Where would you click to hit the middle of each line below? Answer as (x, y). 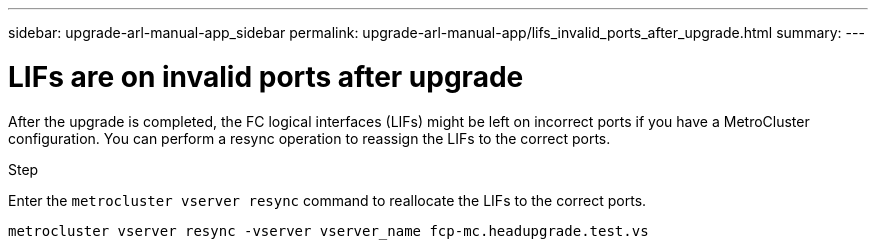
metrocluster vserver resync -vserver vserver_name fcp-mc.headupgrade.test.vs (328, 230)
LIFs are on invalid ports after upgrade (266, 76)
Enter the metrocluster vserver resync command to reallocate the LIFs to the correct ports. (327, 200)
